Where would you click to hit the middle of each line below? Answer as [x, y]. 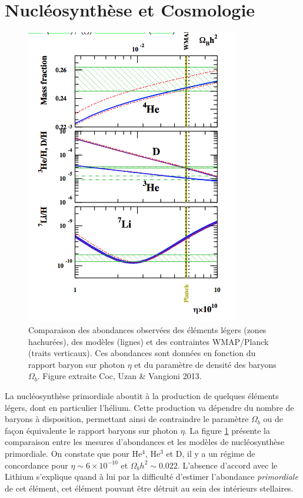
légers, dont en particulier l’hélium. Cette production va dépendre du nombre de [149, 407]
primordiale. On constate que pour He [74, 453]
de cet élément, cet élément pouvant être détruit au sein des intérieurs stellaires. [149, 488]
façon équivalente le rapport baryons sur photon [91, 430]
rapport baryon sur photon [77, 364]
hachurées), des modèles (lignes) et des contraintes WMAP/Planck [149, 341]
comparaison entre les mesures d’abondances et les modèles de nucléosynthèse [145, 442]
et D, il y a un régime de [211, 453]
